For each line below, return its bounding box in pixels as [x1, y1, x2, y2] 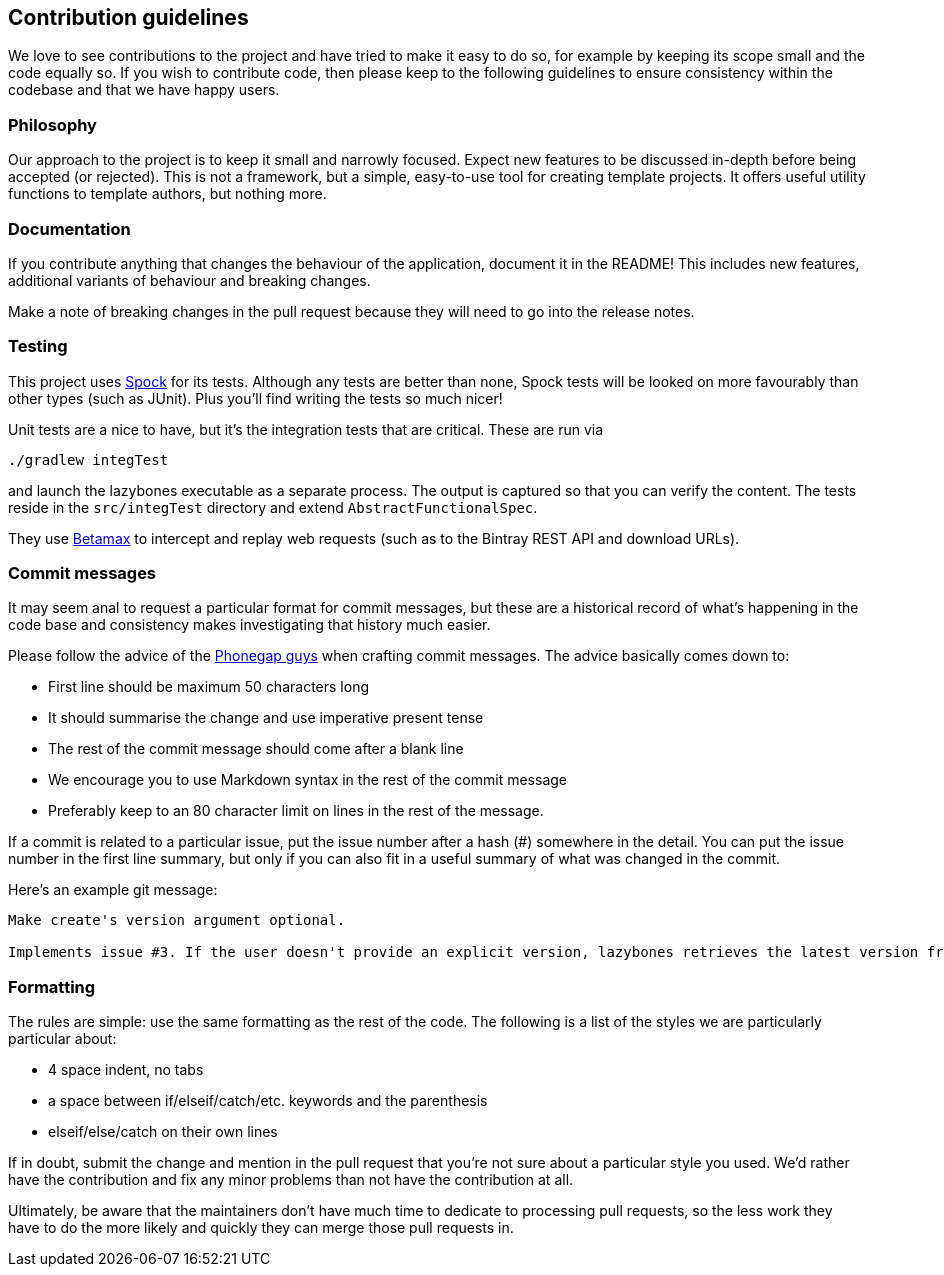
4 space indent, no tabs [48, 1061, 204, 1079]
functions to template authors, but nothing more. [8, 185, 327, 203]
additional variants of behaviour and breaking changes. [8, 271, 371, 289]
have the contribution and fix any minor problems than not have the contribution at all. [8, 1171, 574, 1189]
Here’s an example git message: [8, 881, 218, 899]
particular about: [8, 1030, 117, 1048]
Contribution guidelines [8, 5, 249, 30]
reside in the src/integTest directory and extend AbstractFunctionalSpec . [8, 498, 538, 516]
